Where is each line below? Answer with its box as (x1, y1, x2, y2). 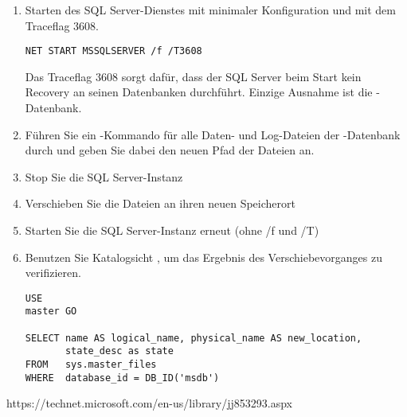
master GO (25, 306, 77, 318)
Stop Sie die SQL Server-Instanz (25, 168, 183, 185)
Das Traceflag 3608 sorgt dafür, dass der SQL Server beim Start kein (25, 68, 362, 84)
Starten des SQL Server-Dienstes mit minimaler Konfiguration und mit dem (25, 2, 396, 18)
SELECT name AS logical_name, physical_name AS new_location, (25, 332, 362, 344)
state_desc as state (65, 345, 174, 357)
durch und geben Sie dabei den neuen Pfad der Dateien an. (25, 142, 315, 158)
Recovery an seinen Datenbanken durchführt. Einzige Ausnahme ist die (25, 84, 373, 100)
